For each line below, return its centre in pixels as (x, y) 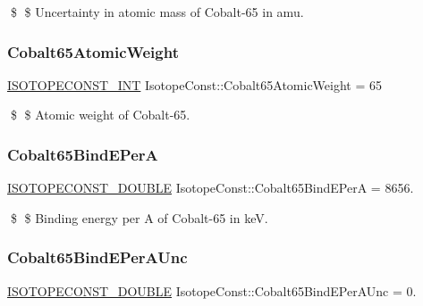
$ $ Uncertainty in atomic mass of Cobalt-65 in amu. (157, 12)
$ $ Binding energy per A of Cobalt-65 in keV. (139, 217)
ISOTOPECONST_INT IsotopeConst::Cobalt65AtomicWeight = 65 (195, 84)
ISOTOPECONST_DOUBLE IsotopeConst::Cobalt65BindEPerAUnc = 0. (212, 290)
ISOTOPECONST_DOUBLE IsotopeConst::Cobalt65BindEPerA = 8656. (211, 188)
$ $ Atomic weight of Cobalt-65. (100, 115)
